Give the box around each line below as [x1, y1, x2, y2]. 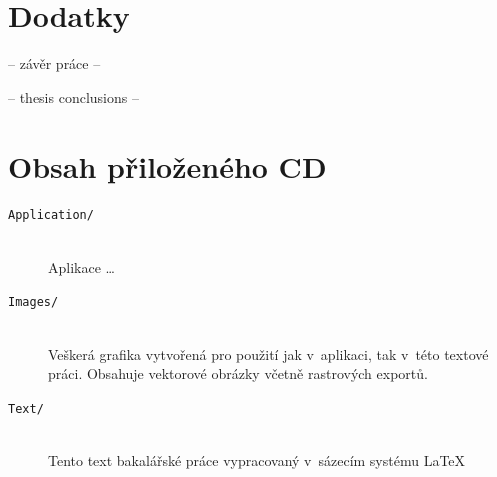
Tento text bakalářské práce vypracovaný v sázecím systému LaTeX [48, 449, 466, 470]
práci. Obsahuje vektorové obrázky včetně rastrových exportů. [48, 363, 428, 384]
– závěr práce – [8, 53, 101, 74]
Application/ [8, 208, 94, 223]
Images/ [8, 295, 59, 310]
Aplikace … [48, 256, 115, 277]
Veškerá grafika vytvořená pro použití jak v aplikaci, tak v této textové [48, 343, 489, 364]
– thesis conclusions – [8, 86, 139, 107]
